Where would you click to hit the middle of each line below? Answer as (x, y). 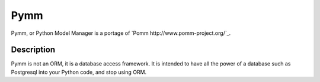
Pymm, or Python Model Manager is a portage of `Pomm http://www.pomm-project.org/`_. (121, 33)
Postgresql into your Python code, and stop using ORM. (79, 72)
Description (33, 50)
